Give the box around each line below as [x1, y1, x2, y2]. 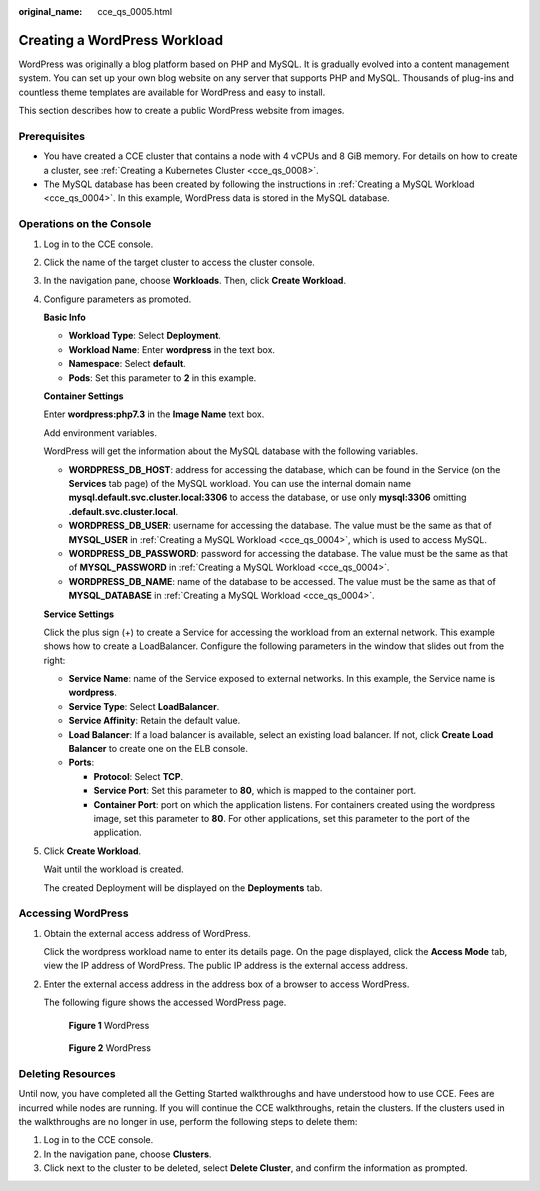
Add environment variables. [43, 426, 158, 439]
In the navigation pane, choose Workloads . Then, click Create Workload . [43, 275, 347, 287]
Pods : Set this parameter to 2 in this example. [68, 371, 257, 384]
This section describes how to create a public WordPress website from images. [18, 105, 345, 117]
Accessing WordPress [18, 906, 129, 920]
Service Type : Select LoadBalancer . [68, 700, 220, 712]
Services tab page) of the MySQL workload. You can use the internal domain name [68, 478, 412, 489]
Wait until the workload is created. [43, 863, 184, 875]
